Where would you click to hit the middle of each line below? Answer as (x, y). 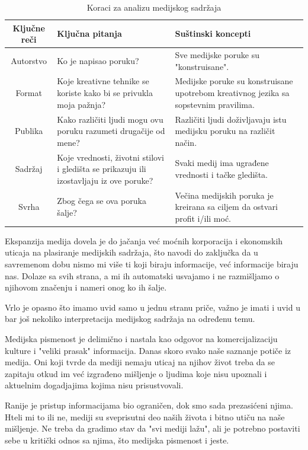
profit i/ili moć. (203, 218)
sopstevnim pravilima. (215, 104)
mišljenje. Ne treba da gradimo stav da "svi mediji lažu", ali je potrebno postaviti (153, 428)
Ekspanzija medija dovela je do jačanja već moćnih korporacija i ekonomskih (144, 240)
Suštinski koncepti (213, 33)
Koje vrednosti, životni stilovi (111, 157)
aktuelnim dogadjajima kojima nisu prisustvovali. (94, 385)
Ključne (29, 28)
